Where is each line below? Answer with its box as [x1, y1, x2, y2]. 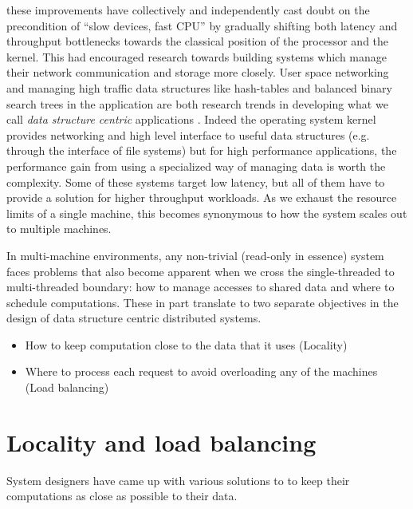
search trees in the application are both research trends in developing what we [6, 95, 388, 112]
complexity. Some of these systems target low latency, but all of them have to [6, 173, 385, 190]
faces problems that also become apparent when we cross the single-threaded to [6, 262, 395, 279]
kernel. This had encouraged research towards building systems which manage [6, 48, 387, 65]
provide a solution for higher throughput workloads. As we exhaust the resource [6, 189, 397, 206]
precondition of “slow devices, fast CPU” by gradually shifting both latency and [6, 17, 398, 34]
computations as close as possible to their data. [6, 487, 238, 504]
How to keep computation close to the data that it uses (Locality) [25, 336, 348, 353]
